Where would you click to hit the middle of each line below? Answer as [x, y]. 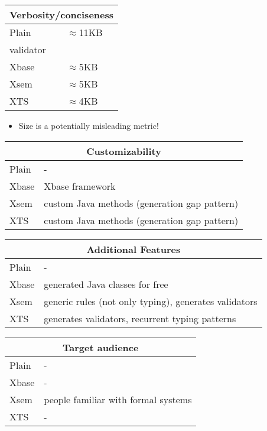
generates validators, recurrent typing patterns [140, 318]
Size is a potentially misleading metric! [89, 125]
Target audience [100, 347]
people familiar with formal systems [118, 399]
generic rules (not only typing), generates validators [151, 301]
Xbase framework [80, 186]
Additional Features [133, 249]
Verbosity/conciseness [62, 14]
